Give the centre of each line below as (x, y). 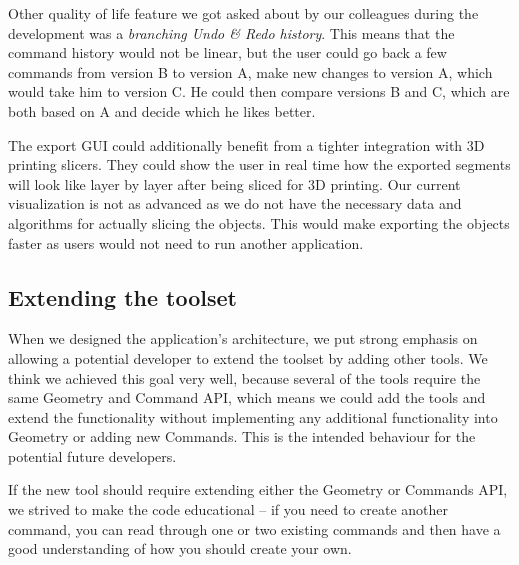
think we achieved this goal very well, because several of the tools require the (244, 377)
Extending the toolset (122, 296)
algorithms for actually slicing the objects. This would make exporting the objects (259, 222)
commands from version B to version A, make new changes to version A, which (250, 71)
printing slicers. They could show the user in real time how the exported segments (259, 164)
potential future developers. (92, 455)
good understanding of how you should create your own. (180, 548)
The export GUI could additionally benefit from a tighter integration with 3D (246, 144)
